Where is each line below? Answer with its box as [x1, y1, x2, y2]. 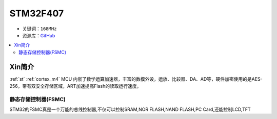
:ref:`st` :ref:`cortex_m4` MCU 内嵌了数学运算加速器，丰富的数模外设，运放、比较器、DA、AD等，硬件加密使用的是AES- [9, 76, 263, 82]
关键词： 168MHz [22, 26, 57, 32]
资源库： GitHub [22, 32, 55, 38]
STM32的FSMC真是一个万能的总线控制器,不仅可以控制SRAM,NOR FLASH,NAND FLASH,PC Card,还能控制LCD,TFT [9, 106, 251, 112]
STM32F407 [9, 8, 64, 19]
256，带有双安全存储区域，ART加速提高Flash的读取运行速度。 [9, 83, 142, 89]
